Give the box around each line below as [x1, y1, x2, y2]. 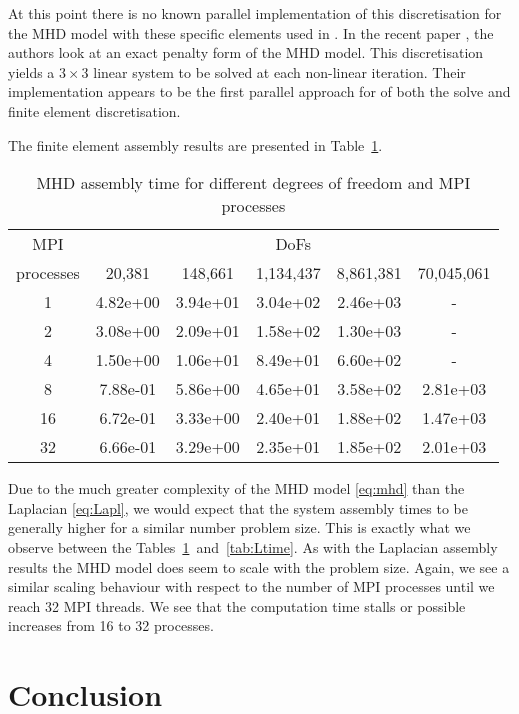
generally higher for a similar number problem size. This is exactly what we [8, 517, 471, 538]
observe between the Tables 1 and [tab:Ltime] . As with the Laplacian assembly [8, 536, 498, 557]
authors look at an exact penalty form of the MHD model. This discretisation [8, 42, 484, 63]
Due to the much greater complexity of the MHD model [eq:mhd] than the [8, 478, 465, 499]
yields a [8, 61, 55, 82]
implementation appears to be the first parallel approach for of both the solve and [8, 81, 511, 102]
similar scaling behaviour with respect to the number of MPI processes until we [8, 576, 495, 597]
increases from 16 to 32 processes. [8, 615, 214, 636]
